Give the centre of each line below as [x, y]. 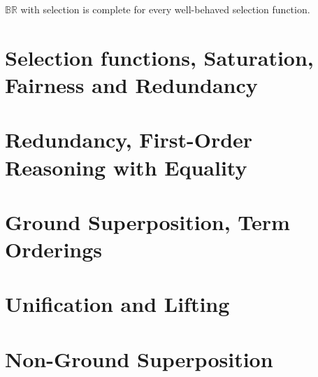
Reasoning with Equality [126, 167]
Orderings [54, 249]
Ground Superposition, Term [147, 221]
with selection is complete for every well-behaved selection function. [165, 9]
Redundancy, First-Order [129, 140]
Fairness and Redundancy [131, 84]
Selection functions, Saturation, [159, 57]
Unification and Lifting [117, 304]
